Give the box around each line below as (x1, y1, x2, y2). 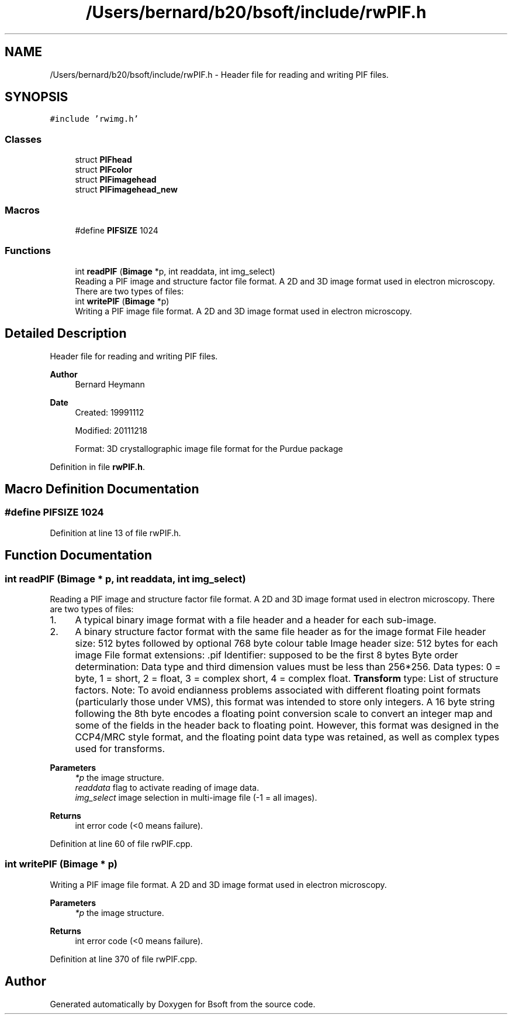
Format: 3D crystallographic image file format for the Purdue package (75, 443, 343, 454)
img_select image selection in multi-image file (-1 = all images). (75, 792, 317, 802)
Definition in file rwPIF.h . (50, 461, 146, 472)
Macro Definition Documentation (5, 481, 199, 496)
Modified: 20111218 (75, 425, 148, 435)
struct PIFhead (75, 155, 132, 165)
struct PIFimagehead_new (75, 184, 178, 195)
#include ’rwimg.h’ (50, 114, 139, 124)
